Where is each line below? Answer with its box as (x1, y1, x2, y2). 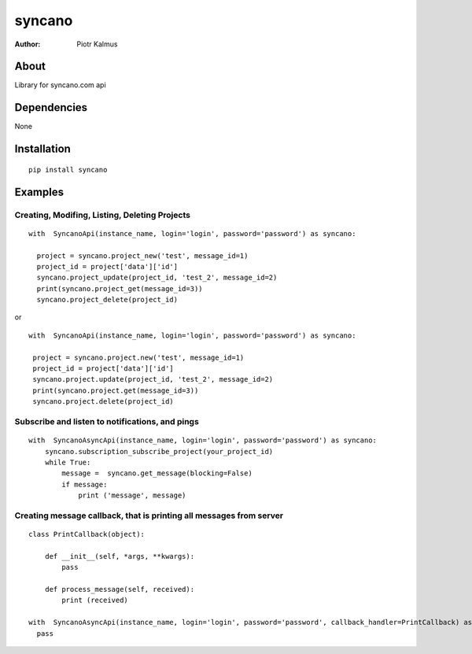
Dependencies (14, 101, 88, 114)
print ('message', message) (78, 491, 186, 500)
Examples (14, 185, 65, 198)
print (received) (61, 596, 129, 605)
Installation (14, 142, 71, 156)
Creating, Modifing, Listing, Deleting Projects (14, 209, 190, 220)
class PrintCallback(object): (28, 530, 146, 539)
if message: (61, 480, 108, 489)
